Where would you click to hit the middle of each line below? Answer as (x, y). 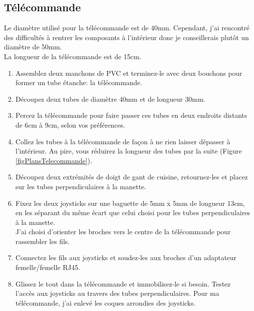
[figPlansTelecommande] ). (54, 160)
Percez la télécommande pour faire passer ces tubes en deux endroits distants (131, 115)
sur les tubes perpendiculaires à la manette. (81, 186)
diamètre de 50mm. (33, 47)
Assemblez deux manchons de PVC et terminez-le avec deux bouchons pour (129, 73)
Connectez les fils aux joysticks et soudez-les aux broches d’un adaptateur (126, 257)
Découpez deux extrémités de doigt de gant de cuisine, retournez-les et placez (132, 177)
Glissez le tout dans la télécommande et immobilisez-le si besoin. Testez (123, 283)
